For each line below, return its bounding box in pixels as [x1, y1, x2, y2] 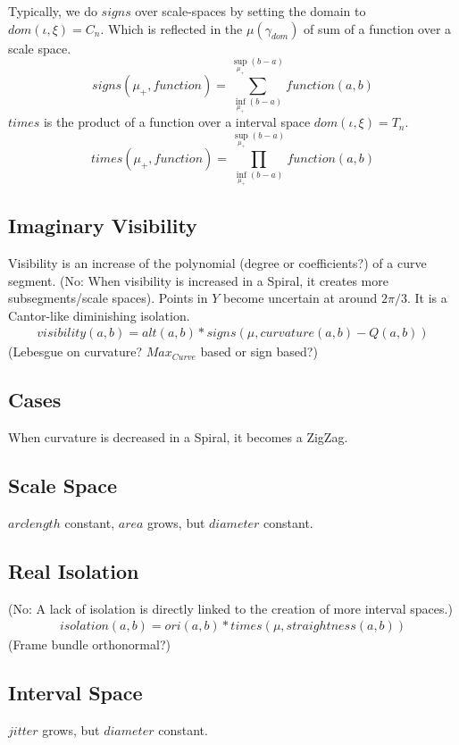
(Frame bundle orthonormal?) [8, 635, 171, 654]
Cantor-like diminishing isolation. [8, 306, 190, 324]
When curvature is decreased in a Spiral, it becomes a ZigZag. [8, 428, 348, 447]
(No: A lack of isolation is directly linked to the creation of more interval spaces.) [8, 599, 453, 617]
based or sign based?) [200, 342, 318, 361]
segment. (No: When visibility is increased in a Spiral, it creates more [8, 271, 388, 289]
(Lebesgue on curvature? [8, 342, 143, 361]
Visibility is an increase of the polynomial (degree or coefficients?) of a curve [8, 253, 427, 272]
